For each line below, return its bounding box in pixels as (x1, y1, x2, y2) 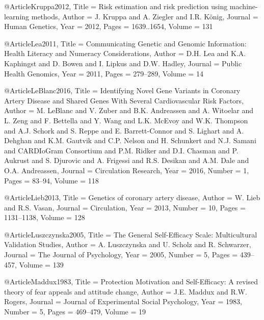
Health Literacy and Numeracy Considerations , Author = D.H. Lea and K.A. (4, 48, 246, 59)
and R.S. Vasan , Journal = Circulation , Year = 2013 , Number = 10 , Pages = (4, 202, 246, 212)
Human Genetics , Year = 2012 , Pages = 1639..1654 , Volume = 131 (4, 21, 213, 32)
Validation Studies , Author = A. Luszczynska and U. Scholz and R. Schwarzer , (4, 239, 251, 250)
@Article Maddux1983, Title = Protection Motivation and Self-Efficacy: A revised (4, 276, 258, 287)
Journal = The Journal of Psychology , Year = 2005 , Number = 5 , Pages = (4, 249, 238, 260)
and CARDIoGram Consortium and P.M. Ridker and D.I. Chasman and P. (4, 145, 239, 155)
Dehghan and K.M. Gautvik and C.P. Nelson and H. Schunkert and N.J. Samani (4, 135, 256, 146)
